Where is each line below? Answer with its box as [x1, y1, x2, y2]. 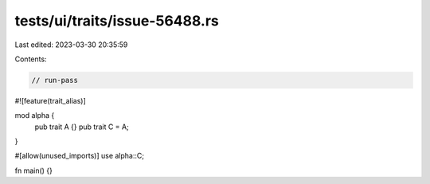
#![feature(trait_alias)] [14, 96, 87, 105]
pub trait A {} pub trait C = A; [34, 122, 129, 131]
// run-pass [31, 76, 79, 84]
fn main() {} [14, 166, 53, 175]
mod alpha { [14, 111, 55, 120]
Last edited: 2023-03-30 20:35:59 [14, 40, 128, 49]
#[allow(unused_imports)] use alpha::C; [14, 151, 145, 161]
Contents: [14, 54, 47, 64]
